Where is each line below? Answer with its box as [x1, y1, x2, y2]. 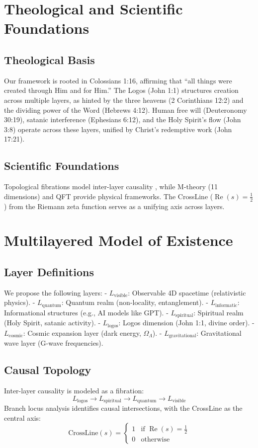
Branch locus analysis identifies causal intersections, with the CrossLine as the [4, 402, 243, 413]
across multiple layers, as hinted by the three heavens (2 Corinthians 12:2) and [4, 94, 244, 105]
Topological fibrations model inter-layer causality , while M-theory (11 [4, 181, 218, 192]
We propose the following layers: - [4, 287, 107, 298]
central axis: [4, 412, 41, 423]
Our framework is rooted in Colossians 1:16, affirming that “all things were [4, 75, 232, 85]
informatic [215, 302, 238, 308]
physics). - [4, 297, 35, 307]
